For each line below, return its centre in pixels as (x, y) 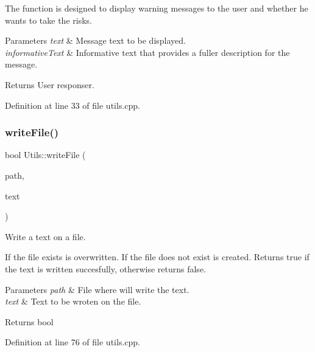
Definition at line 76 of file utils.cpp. (73, 342)
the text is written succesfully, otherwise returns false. (105, 268)
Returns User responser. (50, 84)
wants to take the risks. (48, 20)
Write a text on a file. (45, 236)
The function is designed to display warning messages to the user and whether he (157, 8)
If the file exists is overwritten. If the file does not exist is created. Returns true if (157, 257)
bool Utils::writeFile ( (45, 155)
